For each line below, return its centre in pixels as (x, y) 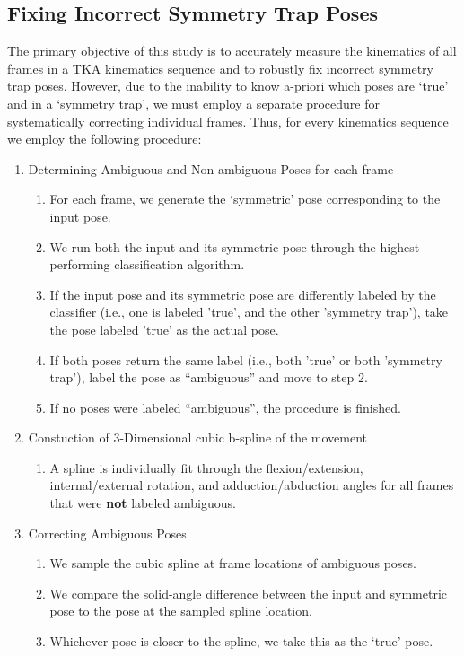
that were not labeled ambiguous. (143, 503)
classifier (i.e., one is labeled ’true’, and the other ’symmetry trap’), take (249, 312)
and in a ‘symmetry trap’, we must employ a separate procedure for (194, 103)
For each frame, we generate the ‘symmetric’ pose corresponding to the (245, 199)
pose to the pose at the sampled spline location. (181, 611)
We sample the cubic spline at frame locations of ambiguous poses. (233, 563)
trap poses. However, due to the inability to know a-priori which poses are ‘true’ (228, 86)
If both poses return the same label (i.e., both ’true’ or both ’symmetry (246, 359)
